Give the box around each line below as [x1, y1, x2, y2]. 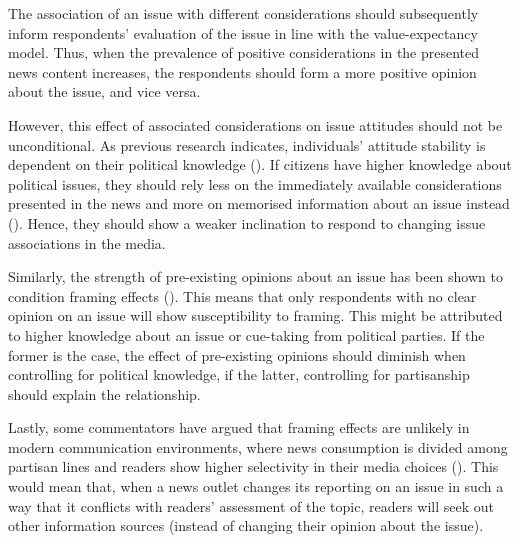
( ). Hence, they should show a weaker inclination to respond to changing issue [8, 212, 486, 233]
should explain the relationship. [8, 383, 201, 404]
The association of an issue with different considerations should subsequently [8, 3, 479, 23]
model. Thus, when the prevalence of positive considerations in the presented [8, 42, 480, 63]
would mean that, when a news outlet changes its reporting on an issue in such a [8, 476, 504, 497]
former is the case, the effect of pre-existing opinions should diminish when [8, 344, 466, 365]
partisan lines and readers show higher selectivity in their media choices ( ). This [8, 456, 499, 477]
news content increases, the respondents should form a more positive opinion [8, 61, 477, 82]
